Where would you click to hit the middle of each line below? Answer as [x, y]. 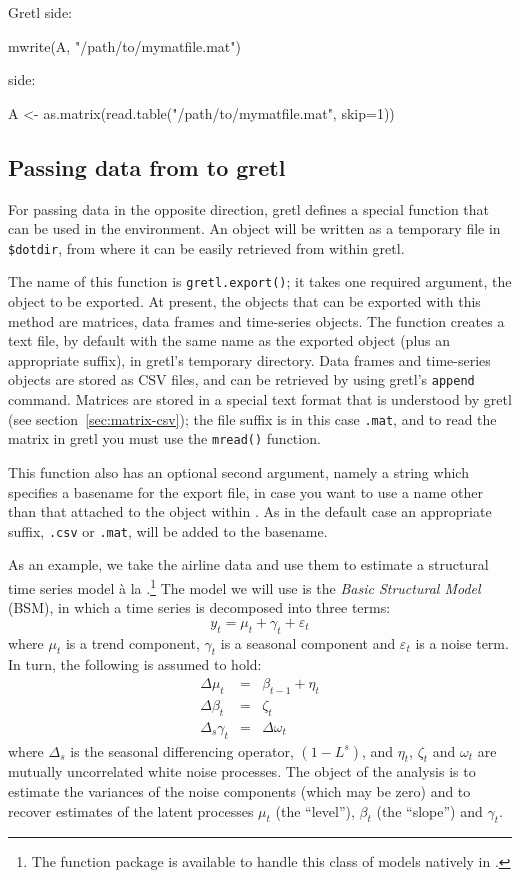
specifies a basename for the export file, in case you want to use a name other [245, 491]
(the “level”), [315, 810]
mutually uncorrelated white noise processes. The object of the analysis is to [242, 771]
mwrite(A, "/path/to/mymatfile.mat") [124, 45]
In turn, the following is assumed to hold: [135, 664]
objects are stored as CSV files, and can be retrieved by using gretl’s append [241, 379]
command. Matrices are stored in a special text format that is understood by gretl [260, 399]
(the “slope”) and [429, 810]
